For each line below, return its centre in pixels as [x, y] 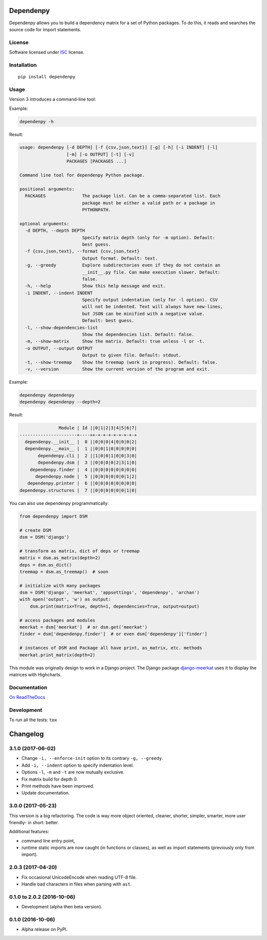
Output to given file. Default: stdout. [132, 355]
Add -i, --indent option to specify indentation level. [78, 765]
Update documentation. [46, 793]
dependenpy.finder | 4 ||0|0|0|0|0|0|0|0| [83, 470]
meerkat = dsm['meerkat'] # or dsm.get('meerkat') [84, 627]
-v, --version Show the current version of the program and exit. [117, 369]
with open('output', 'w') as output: [65, 599]
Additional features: [29, 832]
